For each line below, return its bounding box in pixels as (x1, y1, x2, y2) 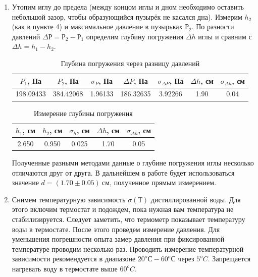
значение (12, 177, 39, 188)
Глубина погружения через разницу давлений (61, 58, 200, 68)
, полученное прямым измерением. (110, 177, 217, 188)
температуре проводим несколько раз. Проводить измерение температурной (12, 243, 244, 254)
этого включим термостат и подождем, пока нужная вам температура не (12, 204, 234, 214)
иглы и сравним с (198, 31, 252, 41)
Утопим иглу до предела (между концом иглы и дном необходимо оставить (12, 2, 244, 12)
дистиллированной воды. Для (150, 194, 241, 204)
